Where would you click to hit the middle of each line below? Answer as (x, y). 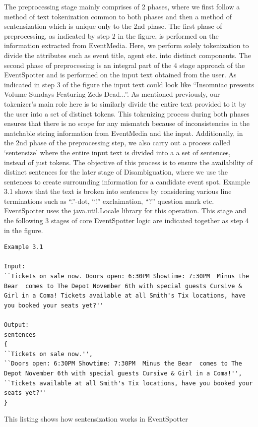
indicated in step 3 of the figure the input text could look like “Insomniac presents (129, 84)
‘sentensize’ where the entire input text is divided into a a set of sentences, (117, 152)
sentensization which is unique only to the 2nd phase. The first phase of (113, 26)
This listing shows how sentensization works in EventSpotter (96, 419)
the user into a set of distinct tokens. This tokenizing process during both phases (127, 113)
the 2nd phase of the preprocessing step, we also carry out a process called (117, 143)
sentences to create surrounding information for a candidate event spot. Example (127, 181)
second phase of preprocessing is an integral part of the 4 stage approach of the (125, 65)
